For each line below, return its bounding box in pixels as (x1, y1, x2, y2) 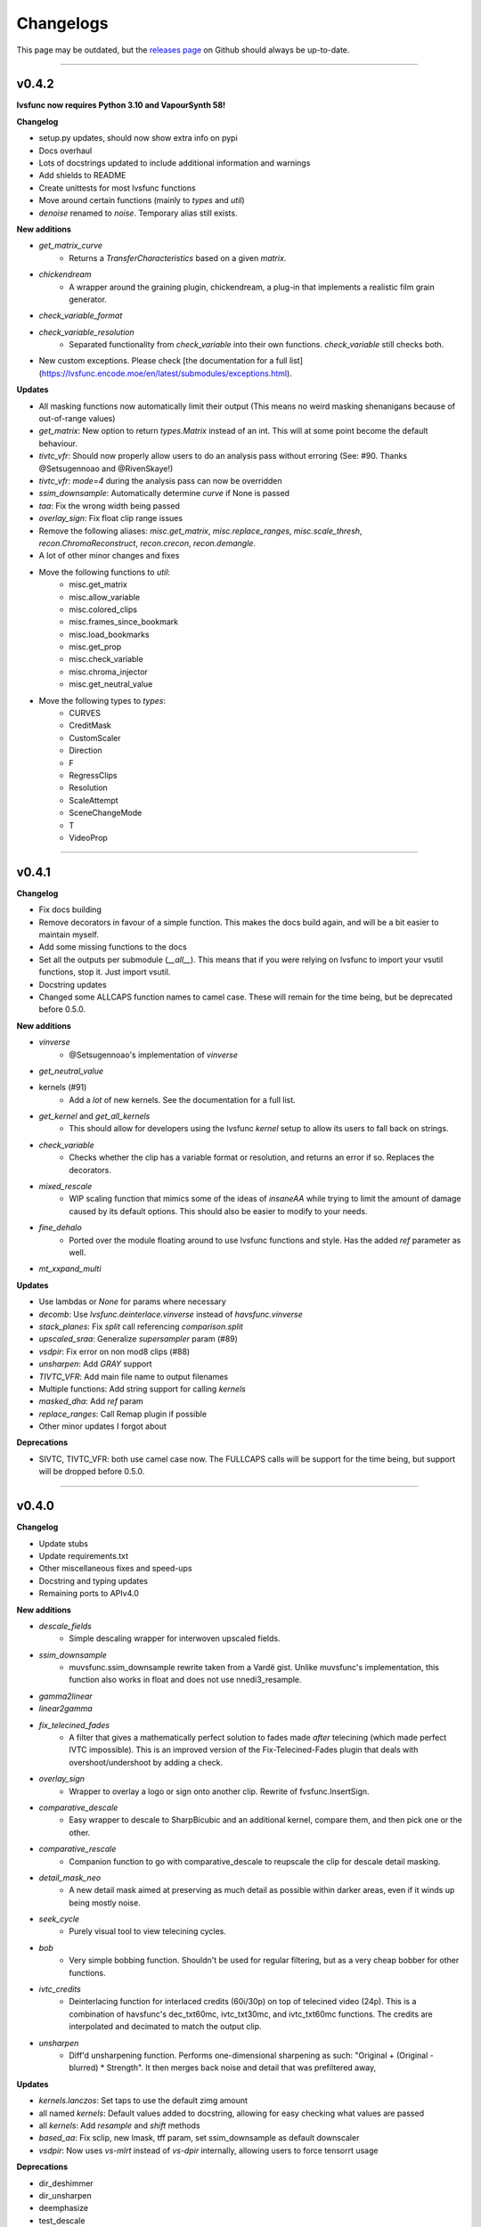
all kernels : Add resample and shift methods (38, 2120, 200, 2131)
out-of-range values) (38, 413, 116, 424)
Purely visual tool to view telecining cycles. (69, 1926, 226, 1937)
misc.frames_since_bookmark (69, 616, 178, 627)
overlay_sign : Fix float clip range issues (38, 513, 183, 524)
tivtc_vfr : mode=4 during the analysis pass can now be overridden (38, 476, 282, 485)
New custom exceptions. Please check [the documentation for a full (38, 355, 289, 366)
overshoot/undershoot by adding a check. (69, 1757, 224, 1767)
